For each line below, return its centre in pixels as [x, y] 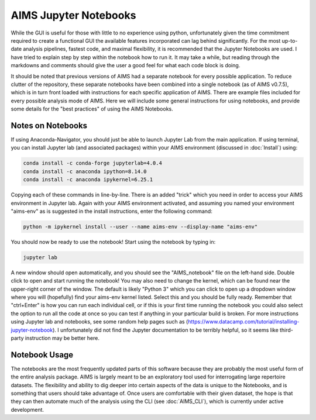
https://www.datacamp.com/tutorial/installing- [243, 322]
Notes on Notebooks [49, 125]
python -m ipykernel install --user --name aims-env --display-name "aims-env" [140, 226]
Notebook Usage [42, 355]
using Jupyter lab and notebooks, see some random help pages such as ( [99, 322]
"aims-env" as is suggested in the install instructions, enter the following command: [112, 211]
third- [286, 330]
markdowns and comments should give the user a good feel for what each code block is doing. [126, 66]
